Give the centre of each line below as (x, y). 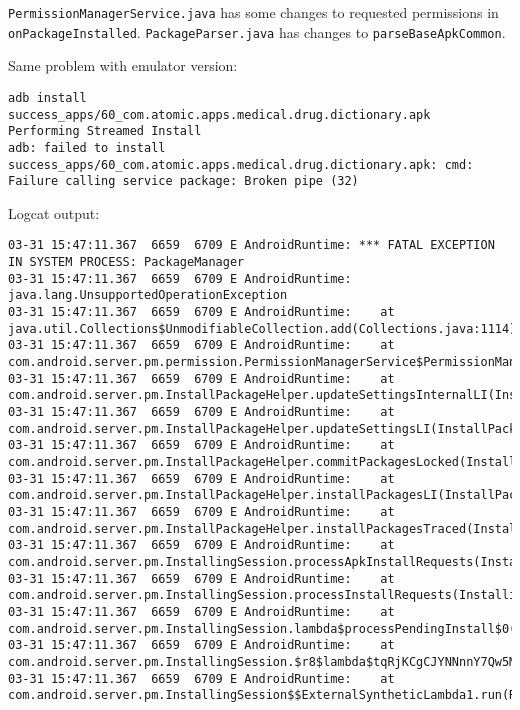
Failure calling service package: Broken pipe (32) (183, 181)
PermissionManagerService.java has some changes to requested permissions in (253, 12)
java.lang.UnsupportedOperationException (148, 295)
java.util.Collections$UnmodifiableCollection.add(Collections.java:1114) (262, 328)
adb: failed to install (87, 147)
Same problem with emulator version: (123, 65)
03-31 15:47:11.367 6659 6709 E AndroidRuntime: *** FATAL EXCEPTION (251, 245)
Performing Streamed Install (105, 131)
